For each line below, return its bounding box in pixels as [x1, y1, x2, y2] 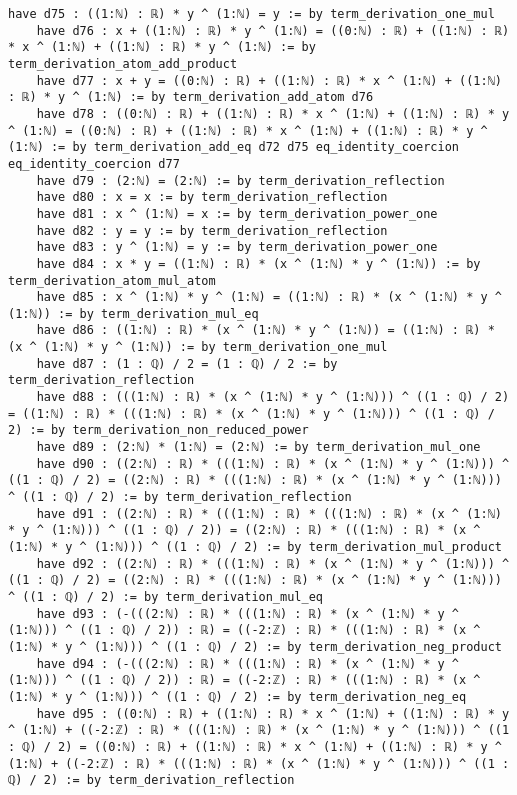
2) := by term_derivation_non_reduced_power [8, 423, 309, 438]
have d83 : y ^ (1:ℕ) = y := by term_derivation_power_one [36, 240, 438, 255]
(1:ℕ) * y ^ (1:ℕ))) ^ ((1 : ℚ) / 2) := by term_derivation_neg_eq [8, 689, 467, 704]
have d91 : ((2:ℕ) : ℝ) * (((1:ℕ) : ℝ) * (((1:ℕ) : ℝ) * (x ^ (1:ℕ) [36, 506, 502, 521]
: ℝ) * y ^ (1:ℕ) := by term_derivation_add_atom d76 [8, 90, 374, 105]
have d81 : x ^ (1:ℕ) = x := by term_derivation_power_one [36, 206, 438, 221]
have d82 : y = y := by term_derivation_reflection [36, 223, 388, 238]
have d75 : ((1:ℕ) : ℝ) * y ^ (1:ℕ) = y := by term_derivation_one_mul [8, 7, 495, 21]
